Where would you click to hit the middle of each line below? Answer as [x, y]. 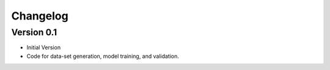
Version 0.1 [34, 32]
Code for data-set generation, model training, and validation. [103, 56]
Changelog [40, 16]
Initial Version [44, 47]
